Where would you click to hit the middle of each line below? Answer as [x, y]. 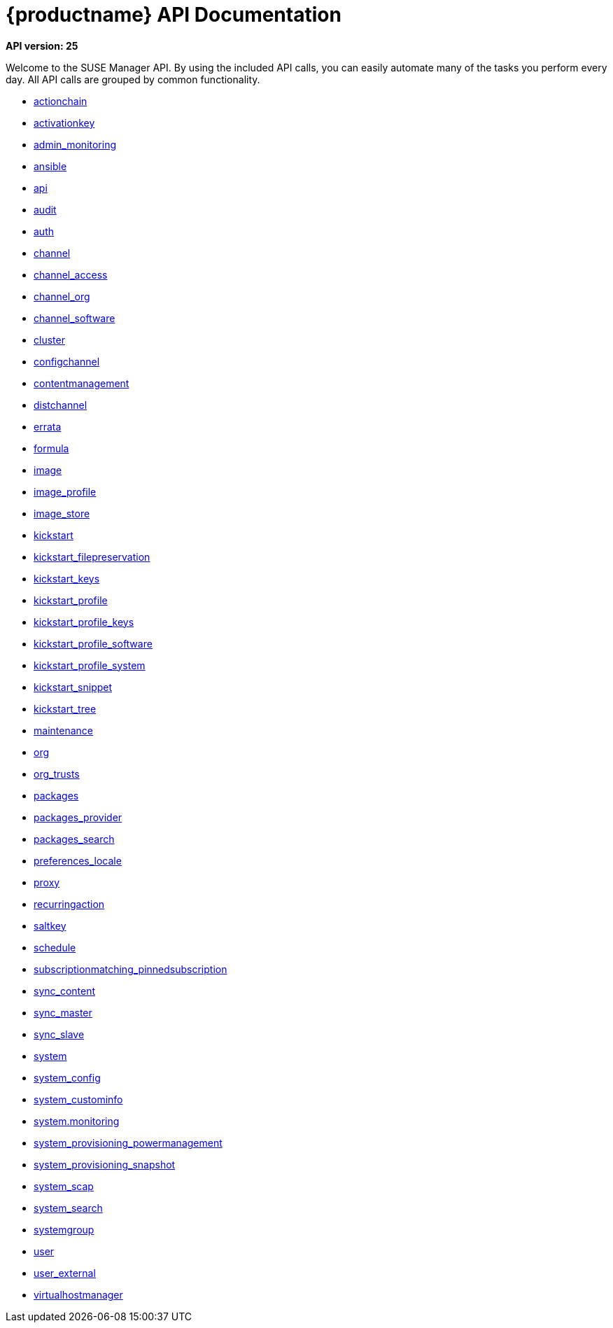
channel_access [71, 274]
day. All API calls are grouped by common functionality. [133, 79]
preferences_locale [78, 860]
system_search [68, 1208]
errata [48, 426]
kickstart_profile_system [90, 665]
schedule [55, 947]
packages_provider [78, 817]
